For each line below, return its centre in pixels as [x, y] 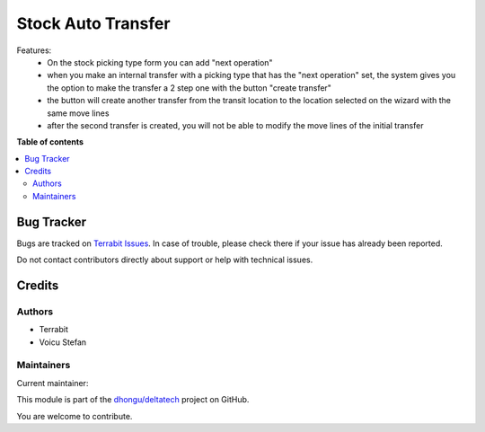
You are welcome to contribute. [75, 416]
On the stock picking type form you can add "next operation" [160, 62]
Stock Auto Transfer [93, 23]
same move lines [78, 113]
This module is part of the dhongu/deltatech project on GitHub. [133, 400]
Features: [34, 50]
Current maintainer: [53, 383]
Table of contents [50, 142]
